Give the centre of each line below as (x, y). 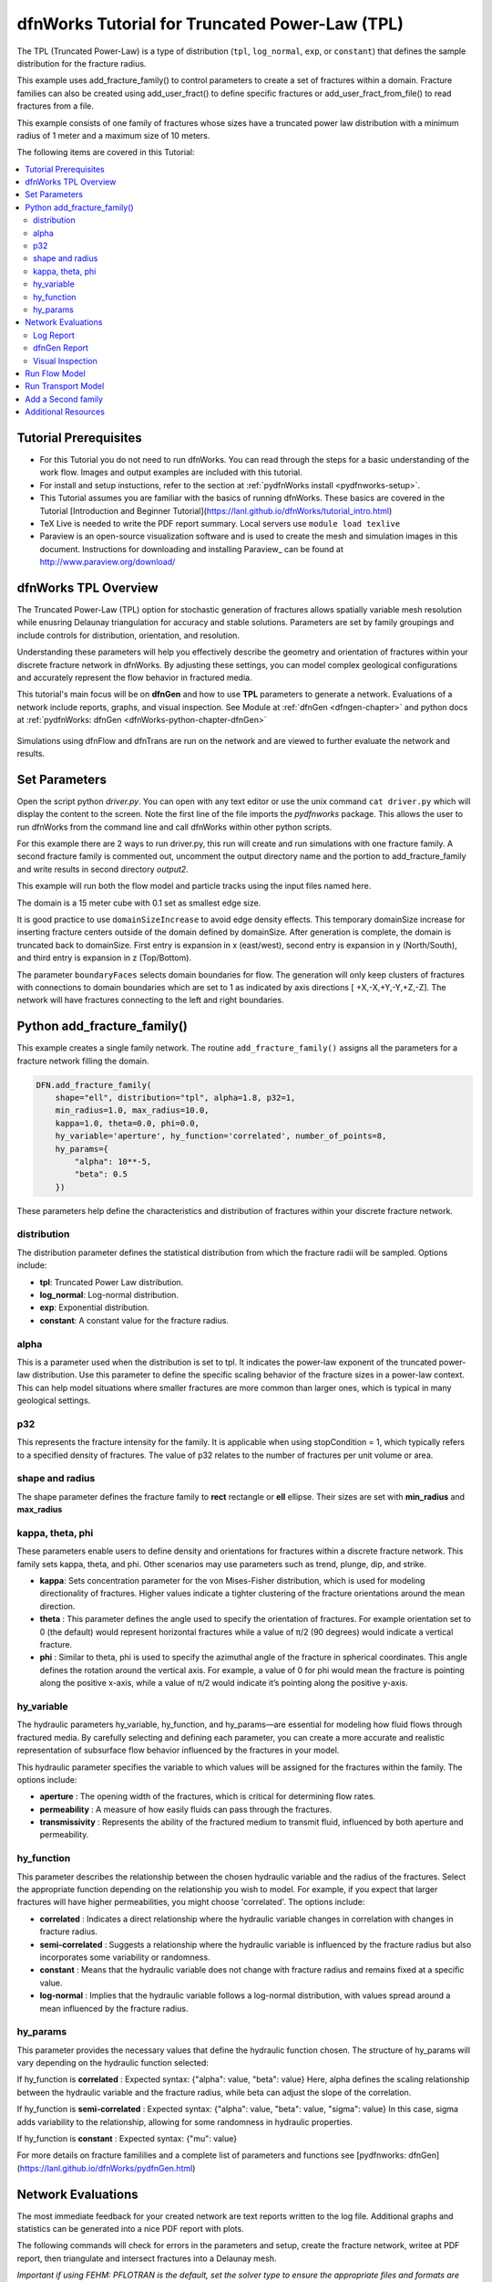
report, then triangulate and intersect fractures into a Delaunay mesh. (147, 2258)
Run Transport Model (65, 386)
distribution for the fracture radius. (82, 63)
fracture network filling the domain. (83, 1061)
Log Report (54, 335)
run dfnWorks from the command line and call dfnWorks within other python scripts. (174, 827)
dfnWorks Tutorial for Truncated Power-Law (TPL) (210, 24)
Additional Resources (65, 412)
